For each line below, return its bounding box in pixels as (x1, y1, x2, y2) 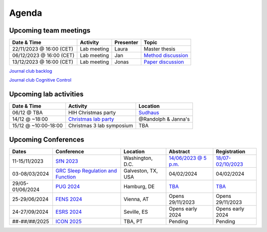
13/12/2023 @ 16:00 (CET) (12, 58, 74, 65)
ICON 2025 (55, 218, 82, 225)
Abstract (169, 148, 190, 155)
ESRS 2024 (55, 208, 82, 215)
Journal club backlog (9, 68, 52, 74)
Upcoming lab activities (9, 90, 84, 98)
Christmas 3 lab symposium (68, 122, 133, 129)
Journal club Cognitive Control (9, 77, 72, 83)
